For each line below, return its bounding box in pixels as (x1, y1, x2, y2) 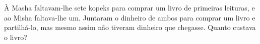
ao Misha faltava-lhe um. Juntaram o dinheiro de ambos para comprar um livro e (4, 12, 255, 22)
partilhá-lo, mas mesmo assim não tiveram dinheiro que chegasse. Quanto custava (4, 22, 256, 32)
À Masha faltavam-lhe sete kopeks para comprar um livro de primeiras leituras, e (4, 2, 255, 12)
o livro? (4, 31, 27, 42)
